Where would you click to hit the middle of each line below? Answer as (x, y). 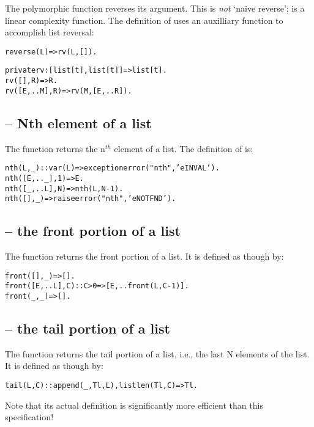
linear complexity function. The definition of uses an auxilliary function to (144, 20)
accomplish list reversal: (50, 32)
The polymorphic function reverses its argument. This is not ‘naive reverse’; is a (155, 8)
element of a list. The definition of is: (184, 148)
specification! (29, 417)
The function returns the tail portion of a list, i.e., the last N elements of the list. (157, 353)
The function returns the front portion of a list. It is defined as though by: (144, 256)
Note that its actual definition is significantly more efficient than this (134, 405)
